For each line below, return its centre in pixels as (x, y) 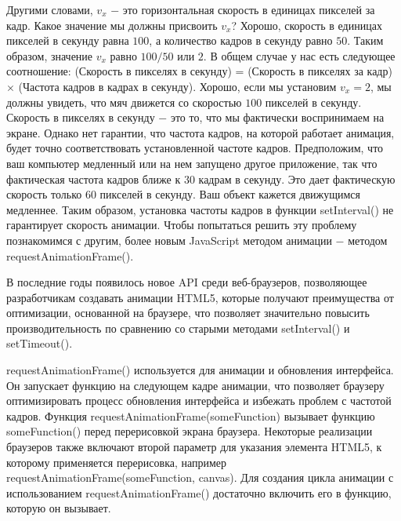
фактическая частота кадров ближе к (94, 179)
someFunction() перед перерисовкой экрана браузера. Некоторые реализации (190, 431)
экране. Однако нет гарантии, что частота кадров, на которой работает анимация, (200, 132)
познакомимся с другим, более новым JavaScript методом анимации (169, 240)
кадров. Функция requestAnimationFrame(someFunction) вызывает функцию (191, 415)
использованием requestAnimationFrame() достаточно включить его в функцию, (199, 492)
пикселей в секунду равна (68, 40)
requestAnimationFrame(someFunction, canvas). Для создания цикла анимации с (200, 477)
